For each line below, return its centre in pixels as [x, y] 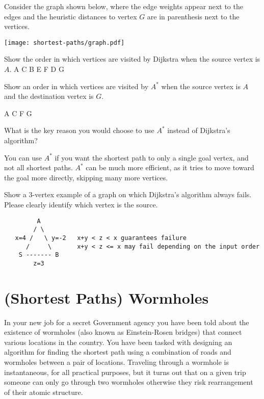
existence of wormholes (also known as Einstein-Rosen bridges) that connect [123, 332]
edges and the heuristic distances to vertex [71, 16]
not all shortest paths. [38, 167]
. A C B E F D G [37, 69]
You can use [23, 157]
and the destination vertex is [49, 96]
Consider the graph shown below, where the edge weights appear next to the [124, 6]
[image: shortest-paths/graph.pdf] [64, 43]
